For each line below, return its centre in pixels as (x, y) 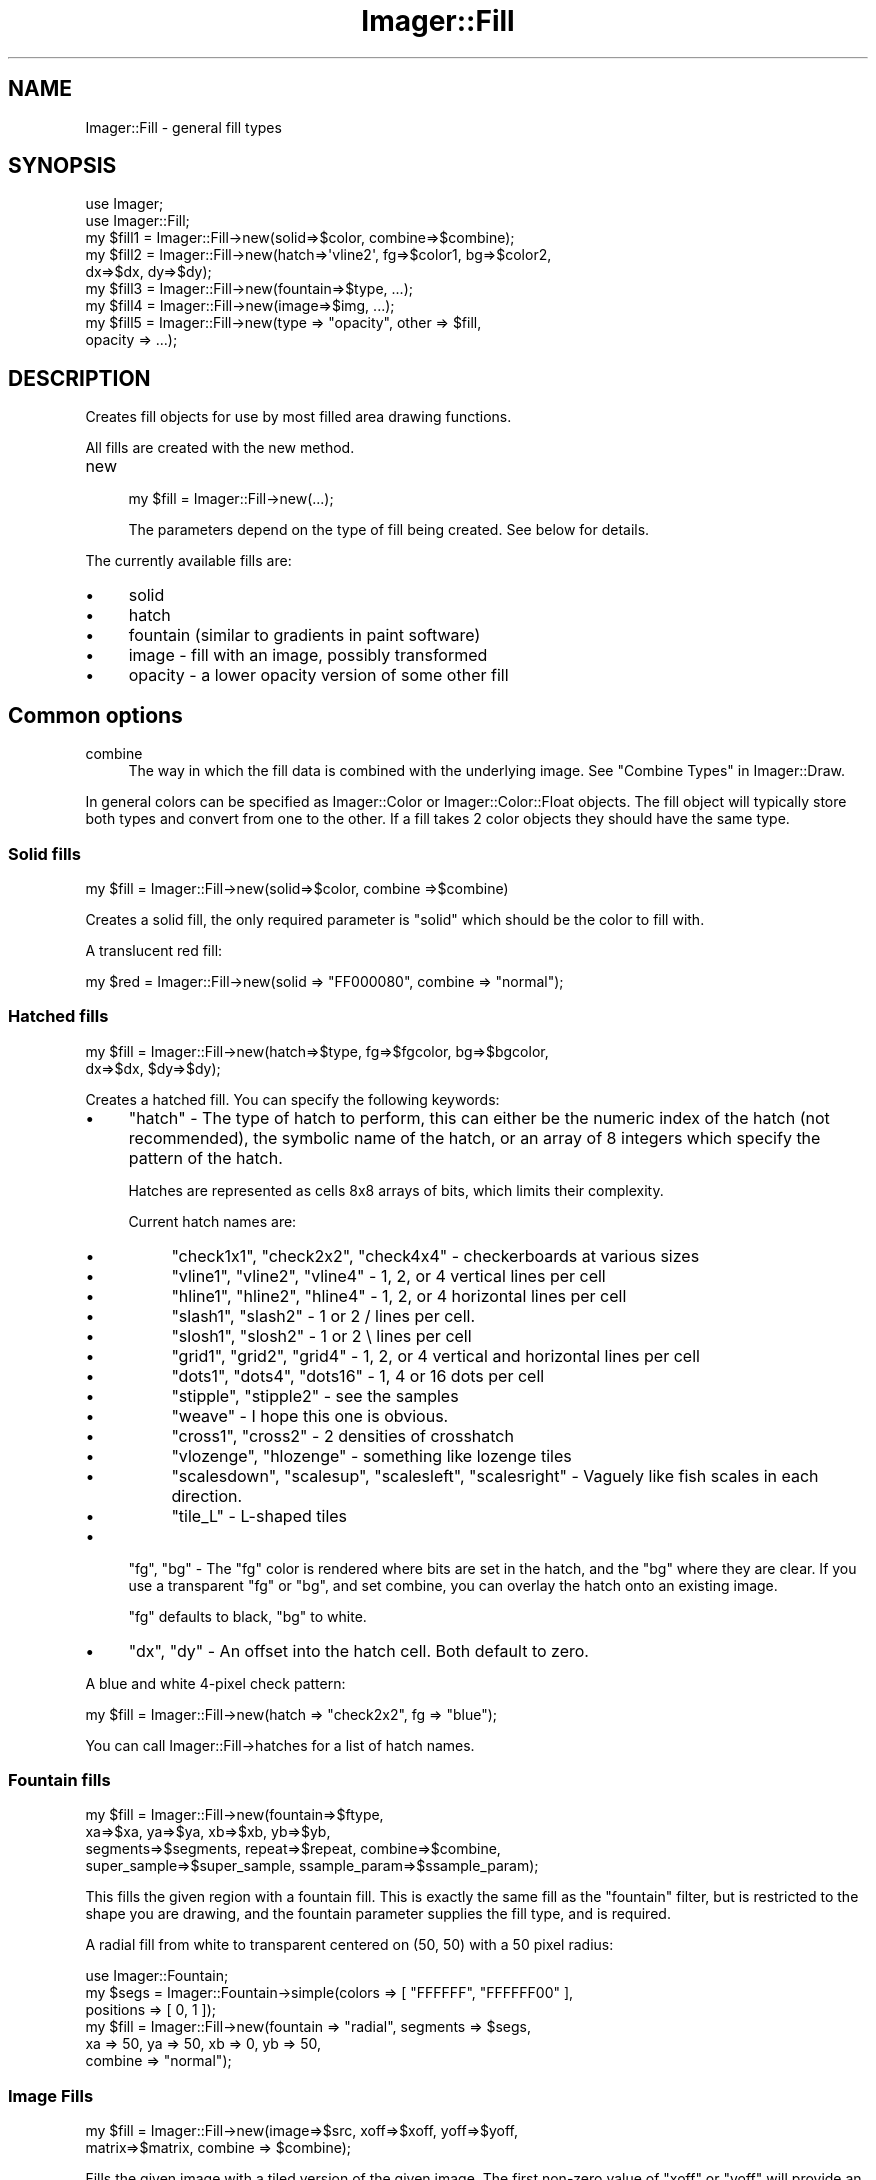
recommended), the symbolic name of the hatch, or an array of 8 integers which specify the (474, 1137)
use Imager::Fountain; (157, 1976)
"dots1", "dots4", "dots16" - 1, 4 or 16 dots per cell (358, 1375)
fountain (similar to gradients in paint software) (304, 635)
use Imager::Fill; (137, 221)
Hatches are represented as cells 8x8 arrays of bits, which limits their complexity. (396, 1190)
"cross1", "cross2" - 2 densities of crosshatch (342, 1435)
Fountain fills (59, 1780)
